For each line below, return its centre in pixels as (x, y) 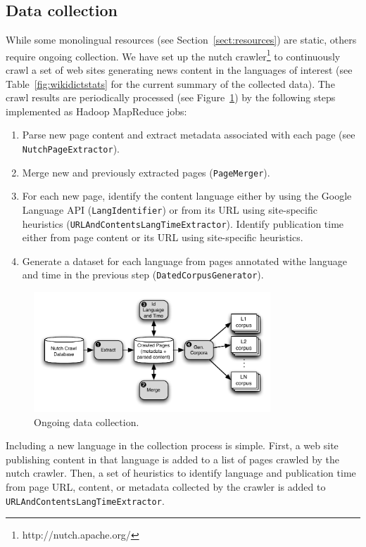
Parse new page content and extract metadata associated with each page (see (189, 135)
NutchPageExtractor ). (71, 149)
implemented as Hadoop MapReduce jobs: (96, 111)
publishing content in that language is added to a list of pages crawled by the (173, 459)
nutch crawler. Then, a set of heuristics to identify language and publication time (181, 473)
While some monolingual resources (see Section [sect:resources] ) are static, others (181, 40)
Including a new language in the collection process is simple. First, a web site (172, 445)
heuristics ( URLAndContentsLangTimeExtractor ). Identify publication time (183, 223)
